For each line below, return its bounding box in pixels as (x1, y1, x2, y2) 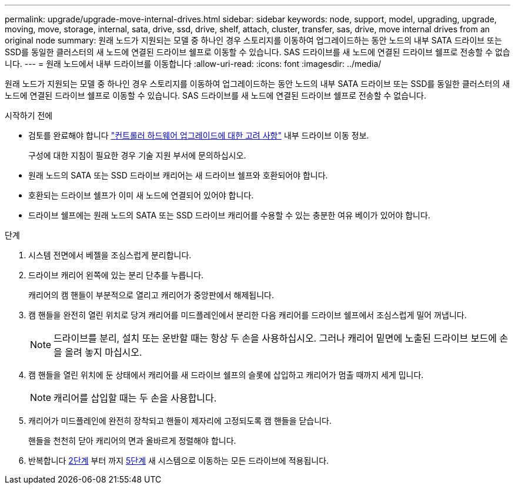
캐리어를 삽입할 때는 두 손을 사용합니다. (53, 392, 217, 404)
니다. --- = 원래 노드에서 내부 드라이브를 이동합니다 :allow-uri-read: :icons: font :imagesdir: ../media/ (5, 59, 382, 69)
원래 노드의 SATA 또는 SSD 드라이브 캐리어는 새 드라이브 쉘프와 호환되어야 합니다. (28, 170, 328, 180)
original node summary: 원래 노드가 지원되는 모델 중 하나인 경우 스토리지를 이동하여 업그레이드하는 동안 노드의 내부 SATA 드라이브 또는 (5, 35, 502, 45)
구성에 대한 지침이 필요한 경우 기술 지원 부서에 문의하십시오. (28, 150, 246, 160)
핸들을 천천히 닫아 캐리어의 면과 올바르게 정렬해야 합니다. (28, 436, 236, 446)
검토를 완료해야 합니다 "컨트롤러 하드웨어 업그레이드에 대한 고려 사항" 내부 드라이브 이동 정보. (28, 130, 369, 140)
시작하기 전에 (5, 110, 53, 120)
